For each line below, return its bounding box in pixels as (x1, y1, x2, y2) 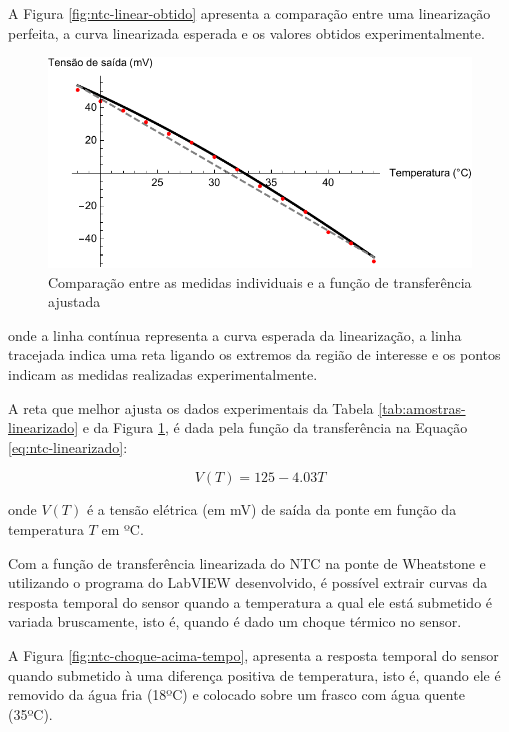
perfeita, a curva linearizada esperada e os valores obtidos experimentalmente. (8, 22, 485, 43)
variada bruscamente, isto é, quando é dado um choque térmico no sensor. (8, 611, 462, 632)
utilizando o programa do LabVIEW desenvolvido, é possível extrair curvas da (8, 572, 488, 593)
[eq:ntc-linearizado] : (8, 436, 128, 457)
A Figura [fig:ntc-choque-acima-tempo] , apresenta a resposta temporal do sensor (8, 644, 499, 665)
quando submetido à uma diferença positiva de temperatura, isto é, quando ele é (8, 664, 501, 685)
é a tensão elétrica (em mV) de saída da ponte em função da (86, 499, 457, 520)
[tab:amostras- (378, 397, 466, 418)
